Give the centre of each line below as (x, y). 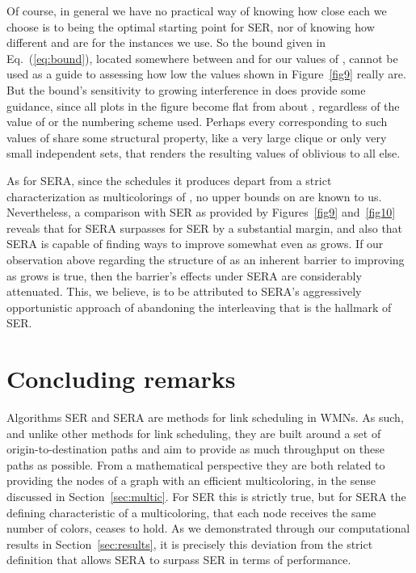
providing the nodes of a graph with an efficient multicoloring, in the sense (191, 480)
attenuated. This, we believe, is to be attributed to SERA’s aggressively (184, 291)
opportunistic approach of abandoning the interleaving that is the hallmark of (199, 307)
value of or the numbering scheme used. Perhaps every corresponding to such (197, 122)
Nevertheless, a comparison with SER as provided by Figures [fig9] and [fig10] (201, 212)
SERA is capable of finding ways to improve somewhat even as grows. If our (195, 244)
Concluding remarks (121, 379)
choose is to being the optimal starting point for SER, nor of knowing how (191, 26)
